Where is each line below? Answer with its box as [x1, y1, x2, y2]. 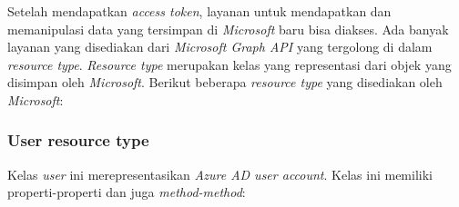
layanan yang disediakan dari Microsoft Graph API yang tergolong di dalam [7, 37, 433, 56]
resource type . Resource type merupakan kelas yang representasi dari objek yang [7, 54, 452, 74]
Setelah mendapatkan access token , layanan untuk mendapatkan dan [7, 2, 392, 20]
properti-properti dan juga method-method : [7, 182, 246, 202]
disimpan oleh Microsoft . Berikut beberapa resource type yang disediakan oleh [7, 73, 443, 92]
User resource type [7, 129, 149, 152]
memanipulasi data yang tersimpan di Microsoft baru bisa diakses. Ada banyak [7, 19, 449, 38]
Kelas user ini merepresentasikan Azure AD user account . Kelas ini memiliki [7, 164, 433, 183]
